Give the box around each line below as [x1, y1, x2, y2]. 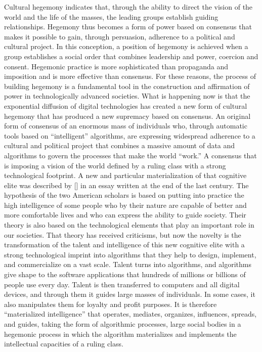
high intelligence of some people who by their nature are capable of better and [4, 199, 247, 210]
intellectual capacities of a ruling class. [4, 338, 123, 349]
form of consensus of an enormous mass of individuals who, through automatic [4, 120, 247, 131]
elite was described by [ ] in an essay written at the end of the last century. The [4, 180, 249, 190]
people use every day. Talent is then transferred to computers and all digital [4, 279, 240, 289]
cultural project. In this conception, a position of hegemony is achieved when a [4, 41, 248, 52]
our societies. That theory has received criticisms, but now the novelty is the [4, 229, 241, 240]
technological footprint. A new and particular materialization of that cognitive [4, 170, 247, 181]
